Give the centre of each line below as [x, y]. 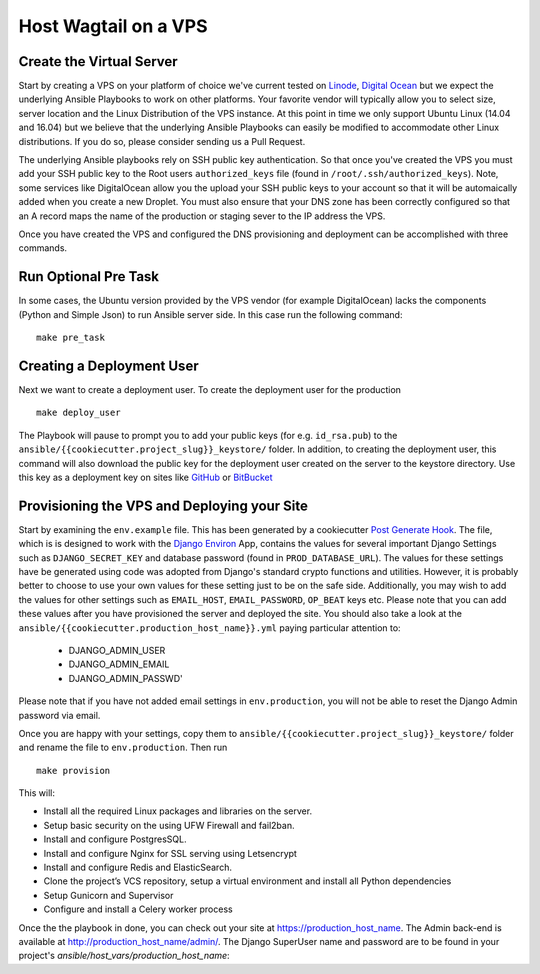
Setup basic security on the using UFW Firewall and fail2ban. [169, 825]
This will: [36, 793]
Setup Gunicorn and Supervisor [108, 895]
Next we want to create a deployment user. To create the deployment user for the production [210, 389]
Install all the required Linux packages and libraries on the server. [178, 811]
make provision [73, 770]
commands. [43, 248]
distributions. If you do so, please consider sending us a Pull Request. [162, 141]
